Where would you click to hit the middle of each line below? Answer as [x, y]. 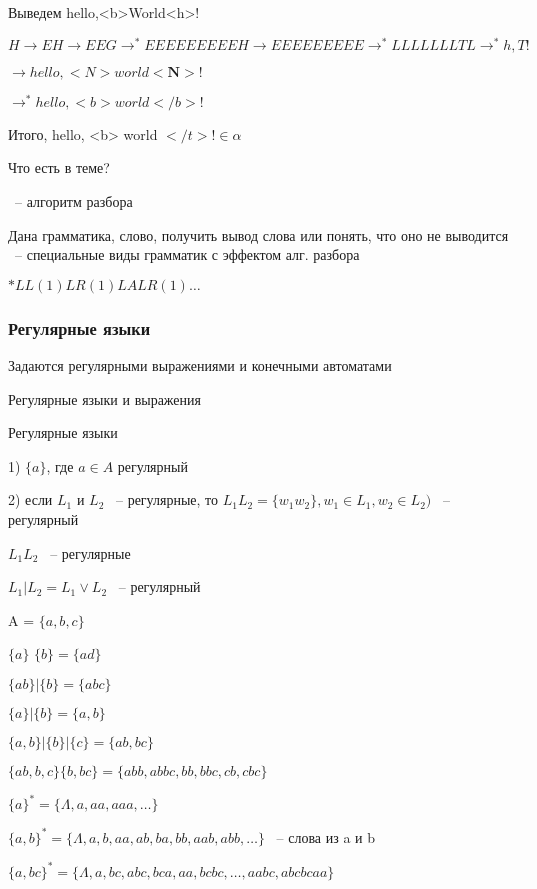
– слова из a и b [326, 836]
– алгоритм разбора [73, 200]
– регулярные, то [167, 499]
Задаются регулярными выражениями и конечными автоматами [200, 364]
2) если [30, 499]
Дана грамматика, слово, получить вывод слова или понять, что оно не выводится [258, 234]
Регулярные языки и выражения [104, 398]
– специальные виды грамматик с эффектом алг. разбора [187, 254]
